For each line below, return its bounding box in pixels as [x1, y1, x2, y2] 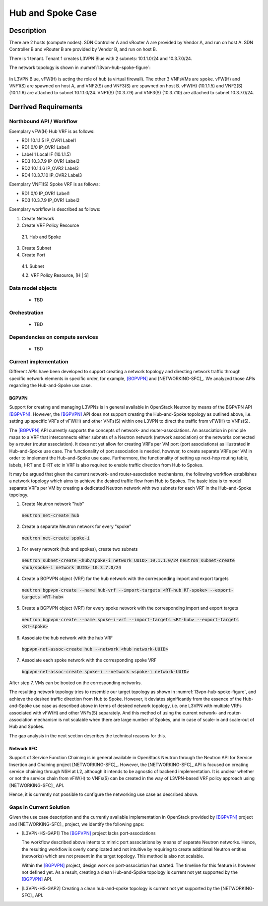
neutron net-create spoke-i [21, 535, 90, 541]
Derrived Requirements [9, 103, 83, 111]
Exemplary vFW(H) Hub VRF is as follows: [9, 128, 95, 134]
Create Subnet [21, 245, 52, 251]
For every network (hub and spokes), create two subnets [21, 546, 138, 552]
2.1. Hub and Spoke [21, 234, 62, 240]
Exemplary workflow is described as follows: [9, 206, 101, 212]
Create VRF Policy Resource [21, 222, 79, 228]
